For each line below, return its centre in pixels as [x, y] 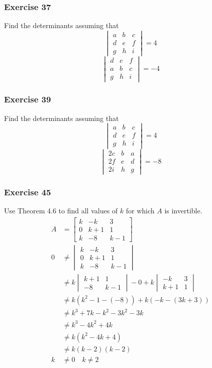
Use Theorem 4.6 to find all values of [61, 210]
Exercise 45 [28, 192]
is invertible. [183, 210]
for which [140, 210]
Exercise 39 [28, 99]
